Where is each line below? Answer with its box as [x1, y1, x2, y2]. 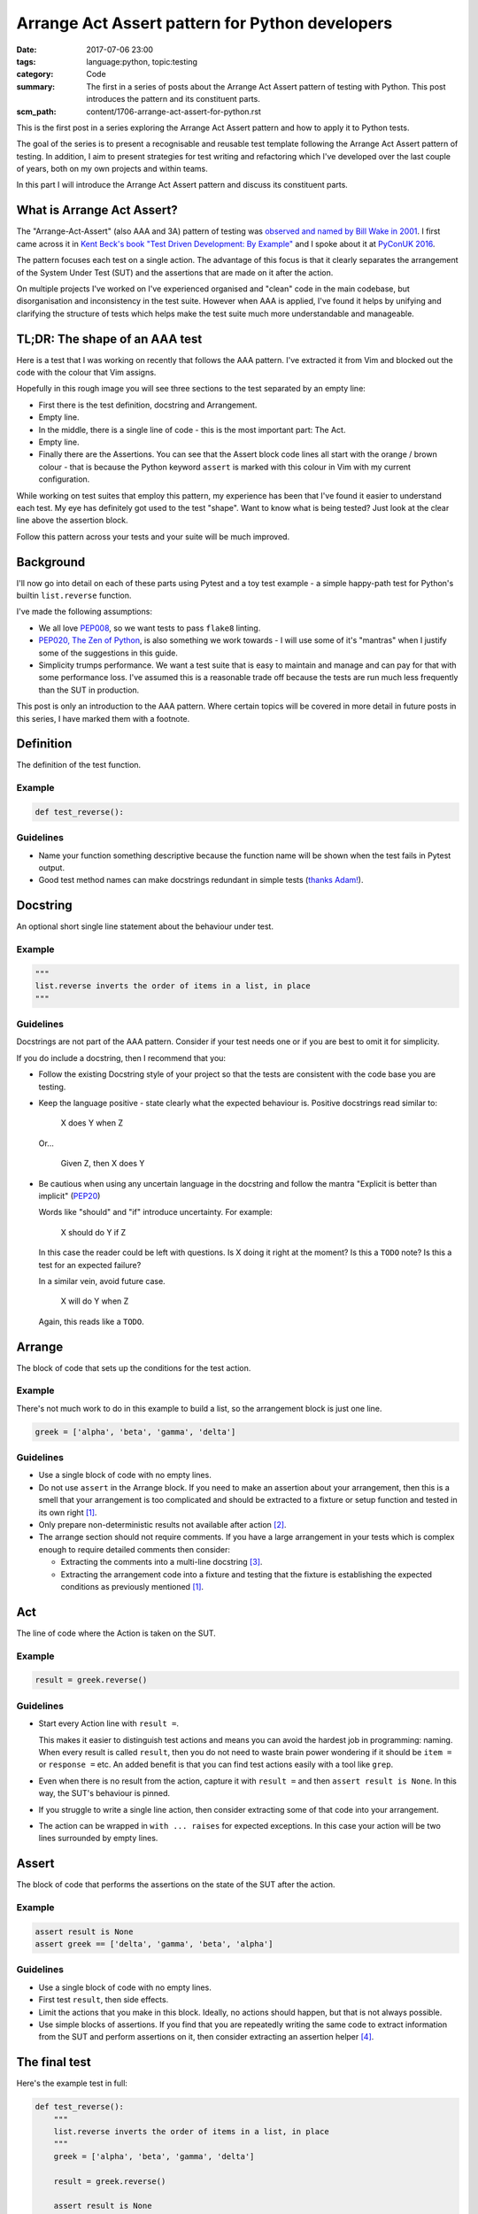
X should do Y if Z [60, 1227, 127, 1237]
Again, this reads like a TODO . [38, 1316, 145, 1327]
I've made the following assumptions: [16, 607, 152, 617]
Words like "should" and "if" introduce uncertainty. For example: [38, 1207, 274, 1218]
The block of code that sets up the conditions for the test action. [16, 1362, 251, 1373]
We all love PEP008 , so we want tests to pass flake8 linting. [38, 623, 261, 633]
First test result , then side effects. [38, 1994, 169, 2005]
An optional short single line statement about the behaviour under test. [16, 921, 274, 932]
